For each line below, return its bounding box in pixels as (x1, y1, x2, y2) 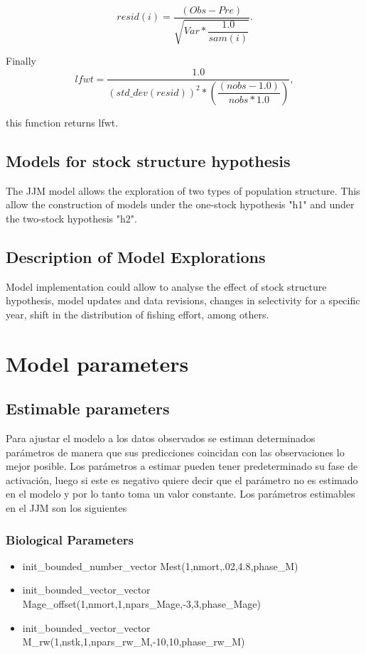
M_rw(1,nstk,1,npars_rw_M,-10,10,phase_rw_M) (22, 634, 245, 649)
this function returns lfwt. (6, 114, 119, 129)
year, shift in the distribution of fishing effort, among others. (6, 306, 269, 321)
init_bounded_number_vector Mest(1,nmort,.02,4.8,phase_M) (22, 558, 298, 573)
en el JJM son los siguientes (6, 500, 127, 515)
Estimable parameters (6, 397, 170, 419)
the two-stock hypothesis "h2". (6, 210, 137, 225)
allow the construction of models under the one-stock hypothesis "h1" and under (6, 197, 355, 212)
